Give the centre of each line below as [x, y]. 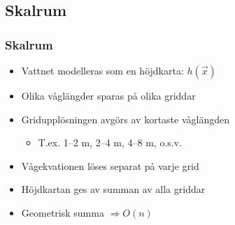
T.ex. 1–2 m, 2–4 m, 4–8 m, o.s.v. [110, 142]
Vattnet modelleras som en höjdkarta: [102, 70]
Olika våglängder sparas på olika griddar [108, 95]
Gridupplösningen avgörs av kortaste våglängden [126, 119]
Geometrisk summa [63, 212]
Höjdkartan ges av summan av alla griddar [113, 189]
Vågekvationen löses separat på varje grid [110, 165]
